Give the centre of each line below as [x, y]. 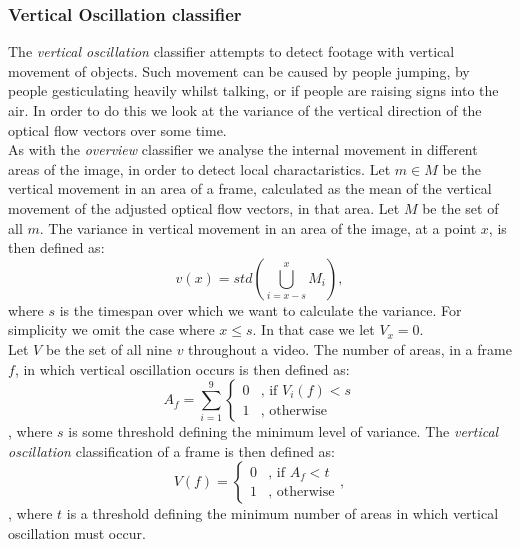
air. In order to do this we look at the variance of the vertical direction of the [245, 110]
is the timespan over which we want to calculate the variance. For [260, 309]
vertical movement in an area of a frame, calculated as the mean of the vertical [250, 188]
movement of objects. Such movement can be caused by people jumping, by [239, 70]
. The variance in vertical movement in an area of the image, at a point [258, 227]
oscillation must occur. [77, 532]
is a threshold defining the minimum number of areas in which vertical [282, 513]
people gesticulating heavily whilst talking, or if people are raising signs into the [253, 90]
